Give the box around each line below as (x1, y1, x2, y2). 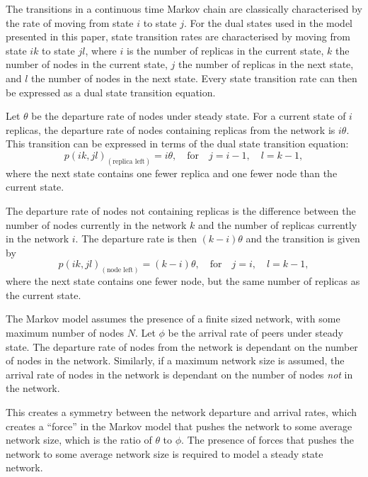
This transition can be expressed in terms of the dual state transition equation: (6, 136, 349, 151)
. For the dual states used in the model (183, 15, 353, 30)
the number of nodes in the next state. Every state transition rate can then (31, 70, 357, 85)
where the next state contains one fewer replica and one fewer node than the (6, 165, 338, 180)
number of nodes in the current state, (6, 57, 168, 72)
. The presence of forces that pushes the (181, 432, 354, 447)
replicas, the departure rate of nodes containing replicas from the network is (6, 122, 335, 137)
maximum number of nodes (6, 325, 124, 339)
